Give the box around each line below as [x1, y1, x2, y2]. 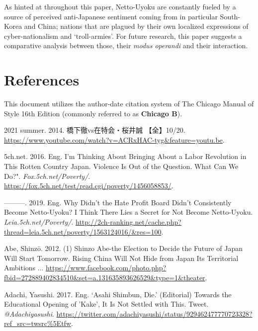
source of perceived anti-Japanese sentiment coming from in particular [4, 11, 218, 21]
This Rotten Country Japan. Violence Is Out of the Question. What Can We [4, 161, 239, 171]
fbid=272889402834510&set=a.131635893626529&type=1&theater [4, 272, 205, 282]
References [4, 70, 80, 90]
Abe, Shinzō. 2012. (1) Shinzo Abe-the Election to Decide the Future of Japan [4, 243, 243, 253]
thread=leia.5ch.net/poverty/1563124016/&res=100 [4, 226, 162, 237]
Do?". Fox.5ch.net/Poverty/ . [4, 170, 90, 181]
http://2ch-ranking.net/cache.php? [76, 217, 181, 227]
